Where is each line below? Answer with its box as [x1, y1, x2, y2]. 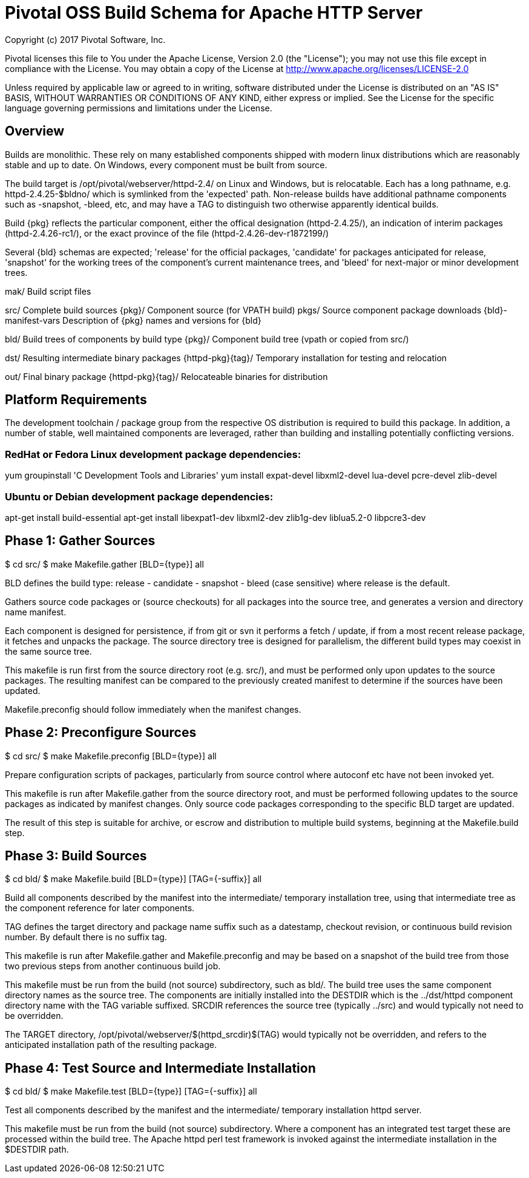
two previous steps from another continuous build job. [5, 961, 221, 972]
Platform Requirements [5, 392, 147, 408]
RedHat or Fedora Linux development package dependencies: [5, 448, 301, 460]
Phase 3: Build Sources [5, 848, 147, 864]
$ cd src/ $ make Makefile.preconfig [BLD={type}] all [5, 750, 217, 761]
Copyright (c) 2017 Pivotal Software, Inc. [5, 34, 166, 45]
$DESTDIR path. [5, 1144, 69, 1155]
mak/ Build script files [5, 286, 91, 296]
